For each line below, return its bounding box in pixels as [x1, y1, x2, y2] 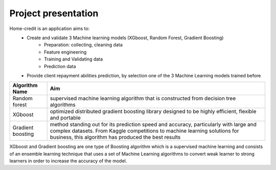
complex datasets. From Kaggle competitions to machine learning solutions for [50, 127, 239, 134]
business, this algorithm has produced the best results [50, 134, 181, 141]
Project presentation [9, 8, 99, 19]
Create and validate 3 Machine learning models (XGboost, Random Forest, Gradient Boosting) [27, 35, 224, 41]
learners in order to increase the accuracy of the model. [9, 158, 127, 164]
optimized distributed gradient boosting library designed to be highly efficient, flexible [50, 108, 257, 115]
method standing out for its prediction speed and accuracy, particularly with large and [50, 121, 257, 128]
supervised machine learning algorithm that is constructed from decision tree [50, 95, 236, 102]
